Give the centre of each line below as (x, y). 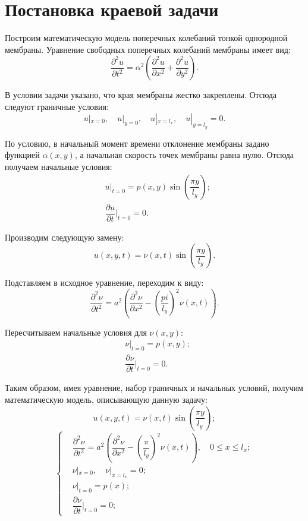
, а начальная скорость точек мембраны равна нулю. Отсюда (184, 155)
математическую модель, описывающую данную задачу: (106, 399)
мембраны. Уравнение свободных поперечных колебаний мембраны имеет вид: (148, 49)
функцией (22, 155)
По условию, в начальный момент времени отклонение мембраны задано (137, 143)
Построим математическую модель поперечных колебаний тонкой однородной (146, 38)
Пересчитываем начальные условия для (76, 332)
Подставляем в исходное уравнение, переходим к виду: (104, 282)
